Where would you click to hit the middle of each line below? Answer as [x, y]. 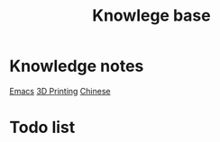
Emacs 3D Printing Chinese [60, 91]
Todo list [42, 128]
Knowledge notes [77, 66]
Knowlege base [151, 16]
